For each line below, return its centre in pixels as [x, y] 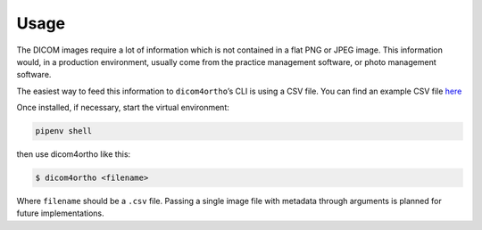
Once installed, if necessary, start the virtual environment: [123, 108]
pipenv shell [64, 131]
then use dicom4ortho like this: [74, 154]
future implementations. [60, 213]
